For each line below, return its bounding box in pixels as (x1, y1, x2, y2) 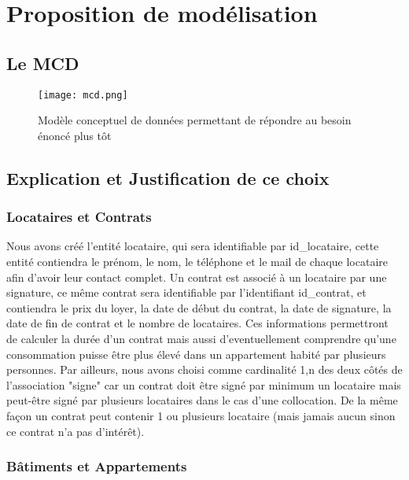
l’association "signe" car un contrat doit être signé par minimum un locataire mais (6, 376, 401, 393)
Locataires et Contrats (6, 207, 152, 227)
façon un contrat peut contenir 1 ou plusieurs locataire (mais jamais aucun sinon (6, 407, 396, 423)
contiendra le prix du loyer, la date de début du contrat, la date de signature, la (6, 299, 392, 316)
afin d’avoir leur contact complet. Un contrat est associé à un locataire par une (6, 268, 387, 285)
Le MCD (6, 50, 79, 75)
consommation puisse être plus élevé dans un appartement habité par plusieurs (6, 345, 386, 362)
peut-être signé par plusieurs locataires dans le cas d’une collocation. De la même (6, 392, 398, 408)
